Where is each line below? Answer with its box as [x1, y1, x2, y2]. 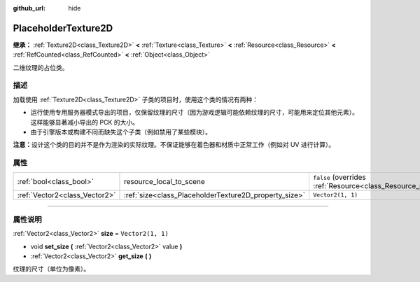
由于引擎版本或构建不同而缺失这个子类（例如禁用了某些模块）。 [30, 128, 211, 136]
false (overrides [312, 172, 367, 182]
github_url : [13, 4, 45, 12]
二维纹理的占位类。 [13, 63, 69, 71]
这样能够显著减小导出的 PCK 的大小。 [30, 118, 139, 126]
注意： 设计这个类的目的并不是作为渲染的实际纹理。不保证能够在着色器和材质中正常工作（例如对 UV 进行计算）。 [13, 141, 335, 149]
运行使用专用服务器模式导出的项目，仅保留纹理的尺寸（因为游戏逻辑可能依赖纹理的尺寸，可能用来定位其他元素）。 [30, 108, 358, 117]
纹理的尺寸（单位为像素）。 [13, 265, 90, 273]
